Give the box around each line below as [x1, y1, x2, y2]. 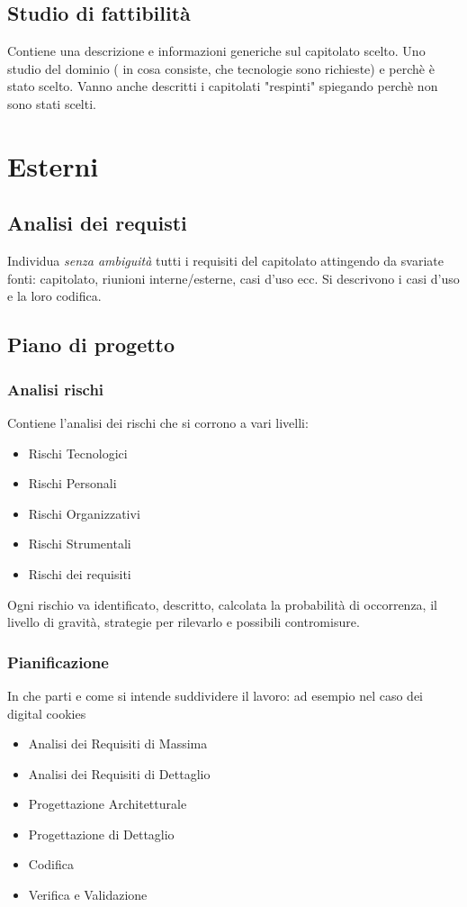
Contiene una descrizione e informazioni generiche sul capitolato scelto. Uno [7, 41, 426, 60]
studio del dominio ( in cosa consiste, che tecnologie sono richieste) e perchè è [7, 59, 435, 77]
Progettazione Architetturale [28, 794, 187, 813]
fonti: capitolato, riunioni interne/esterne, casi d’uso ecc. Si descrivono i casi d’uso [7, 268, 460, 287]
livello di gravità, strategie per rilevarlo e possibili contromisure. [7, 612, 360, 631]
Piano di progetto [7, 331, 175, 358]
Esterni [7, 147, 99, 184]
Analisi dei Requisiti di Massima [28, 734, 208, 753]
